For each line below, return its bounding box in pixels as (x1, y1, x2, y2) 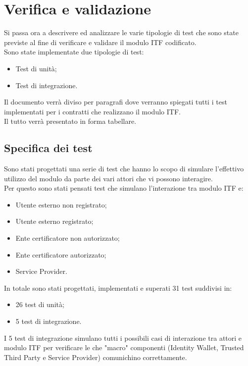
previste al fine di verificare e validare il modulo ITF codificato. (4, 37, 197, 47)
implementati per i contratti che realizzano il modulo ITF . (4, 106, 181, 116)
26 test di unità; (15, 299, 64, 310)
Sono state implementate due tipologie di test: (4, 47, 144, 57)
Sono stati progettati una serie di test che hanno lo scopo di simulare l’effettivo (4, 163, 244, 174)
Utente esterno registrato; (15, 216, 94, 226)
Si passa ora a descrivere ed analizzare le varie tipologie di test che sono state (4, 27, 239, 38)
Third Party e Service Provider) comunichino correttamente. (4, 352, 187, 362)
